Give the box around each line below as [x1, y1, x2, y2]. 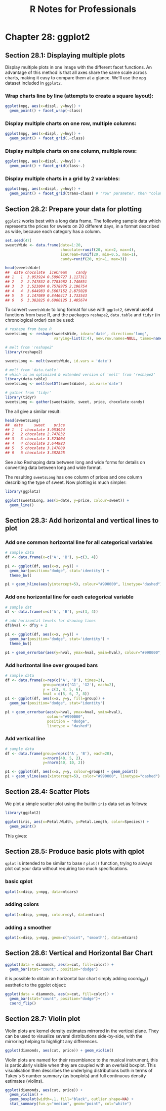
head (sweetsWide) [5, 265, 41, 271]
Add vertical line [5, 735, 45, 742]
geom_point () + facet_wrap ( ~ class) [9, 108, 83, 114]
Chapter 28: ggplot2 [5, 31, 90, 43]
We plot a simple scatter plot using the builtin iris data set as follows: [5, 801, 148, 807]
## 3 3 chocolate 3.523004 [5, 436, 65, 442]
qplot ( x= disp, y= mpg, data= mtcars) [5, 889, 79, 894]
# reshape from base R [5, 327, 52, 332]
